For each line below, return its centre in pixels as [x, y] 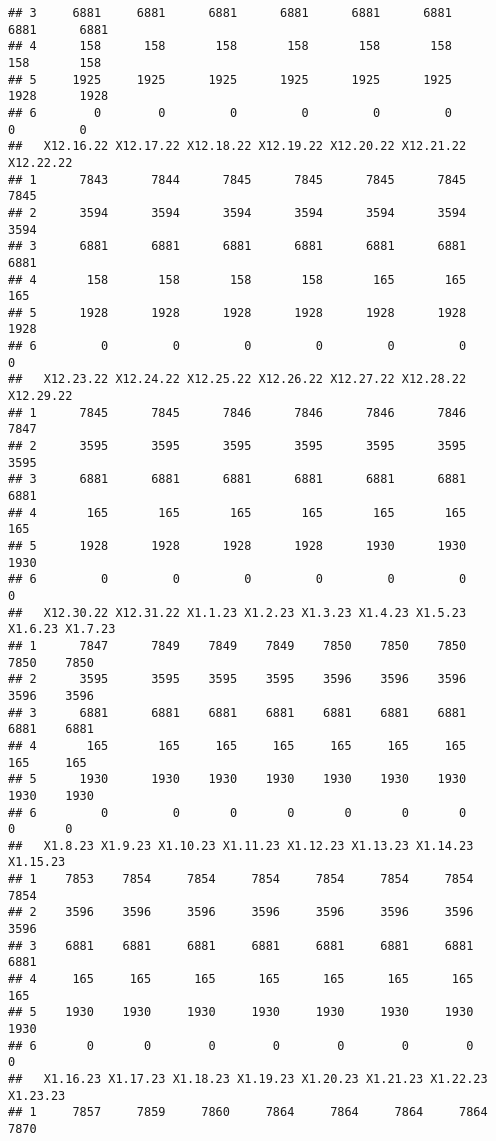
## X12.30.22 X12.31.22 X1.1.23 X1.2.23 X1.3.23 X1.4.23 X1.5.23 [237, 612]
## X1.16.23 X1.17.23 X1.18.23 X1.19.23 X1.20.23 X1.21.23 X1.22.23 [248, 1079]
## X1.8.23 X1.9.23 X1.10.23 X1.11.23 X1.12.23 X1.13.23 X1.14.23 [241, 845]
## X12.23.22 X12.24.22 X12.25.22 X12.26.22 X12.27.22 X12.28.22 [237, 379]
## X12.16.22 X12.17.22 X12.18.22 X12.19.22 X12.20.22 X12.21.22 [237, 146]
